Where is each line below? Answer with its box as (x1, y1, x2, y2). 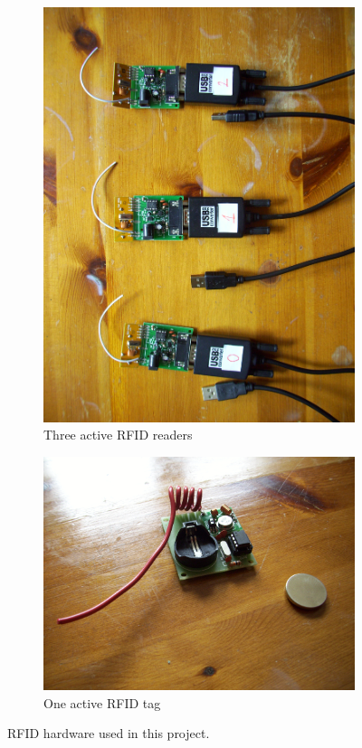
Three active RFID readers (43, 425, 193, 444)
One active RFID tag (43, 693, 161, 712)
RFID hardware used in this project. (7, 724, 210, 743)
